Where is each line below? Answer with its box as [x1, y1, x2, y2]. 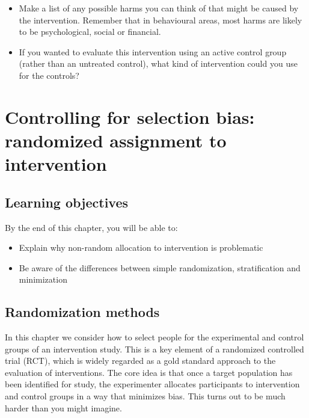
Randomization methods [5, 303, 160, 321]
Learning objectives [5, 192, 129, 211]
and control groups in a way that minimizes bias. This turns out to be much [5, 390, 286, 402]
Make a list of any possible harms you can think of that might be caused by [19, 2, 299, 14]
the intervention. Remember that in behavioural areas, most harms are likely [19, 13, 302, 26]
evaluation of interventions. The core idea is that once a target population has [5, 366, 293, 378]
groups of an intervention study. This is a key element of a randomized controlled [5, 342, 304, 355]
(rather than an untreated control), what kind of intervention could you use [19, 57, 298, 70]
